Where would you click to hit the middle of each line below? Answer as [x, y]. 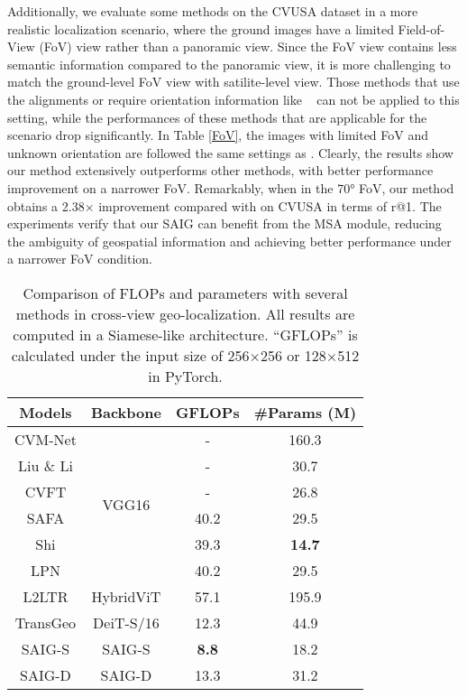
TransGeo [46, 622]
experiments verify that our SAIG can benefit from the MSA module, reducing [224, 223]
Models [46, 412]
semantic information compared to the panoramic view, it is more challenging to [229, 64]
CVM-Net [46, 439]
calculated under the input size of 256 [130, 355]
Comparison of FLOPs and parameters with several [185, 293]
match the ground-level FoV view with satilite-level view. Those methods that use [233, 82]
